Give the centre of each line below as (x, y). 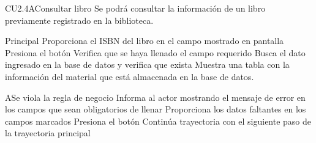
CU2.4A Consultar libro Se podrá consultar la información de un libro (135, 8)
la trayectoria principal (48, 133)
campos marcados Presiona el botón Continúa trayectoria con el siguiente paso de (158, 121)
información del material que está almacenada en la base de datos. (130, 76)
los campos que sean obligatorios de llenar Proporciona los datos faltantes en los (156, 109)
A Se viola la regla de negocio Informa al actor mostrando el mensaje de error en (155, 97)
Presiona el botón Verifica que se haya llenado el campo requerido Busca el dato (155, 52)
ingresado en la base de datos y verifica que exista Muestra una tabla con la (147, 64)
